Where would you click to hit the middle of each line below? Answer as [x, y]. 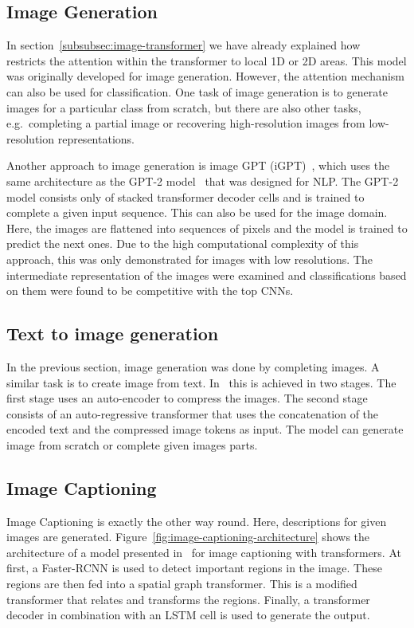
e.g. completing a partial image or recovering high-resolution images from [186, 123]
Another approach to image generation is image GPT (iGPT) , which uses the [198, 165]
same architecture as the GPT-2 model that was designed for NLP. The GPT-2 [203, 181]
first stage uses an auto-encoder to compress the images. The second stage [187, 398]
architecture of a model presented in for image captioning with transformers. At [204, 552]
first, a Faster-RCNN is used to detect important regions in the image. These [194, 568]
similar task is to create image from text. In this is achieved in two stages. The [201, 382]
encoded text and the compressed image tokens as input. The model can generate [205, 429]
